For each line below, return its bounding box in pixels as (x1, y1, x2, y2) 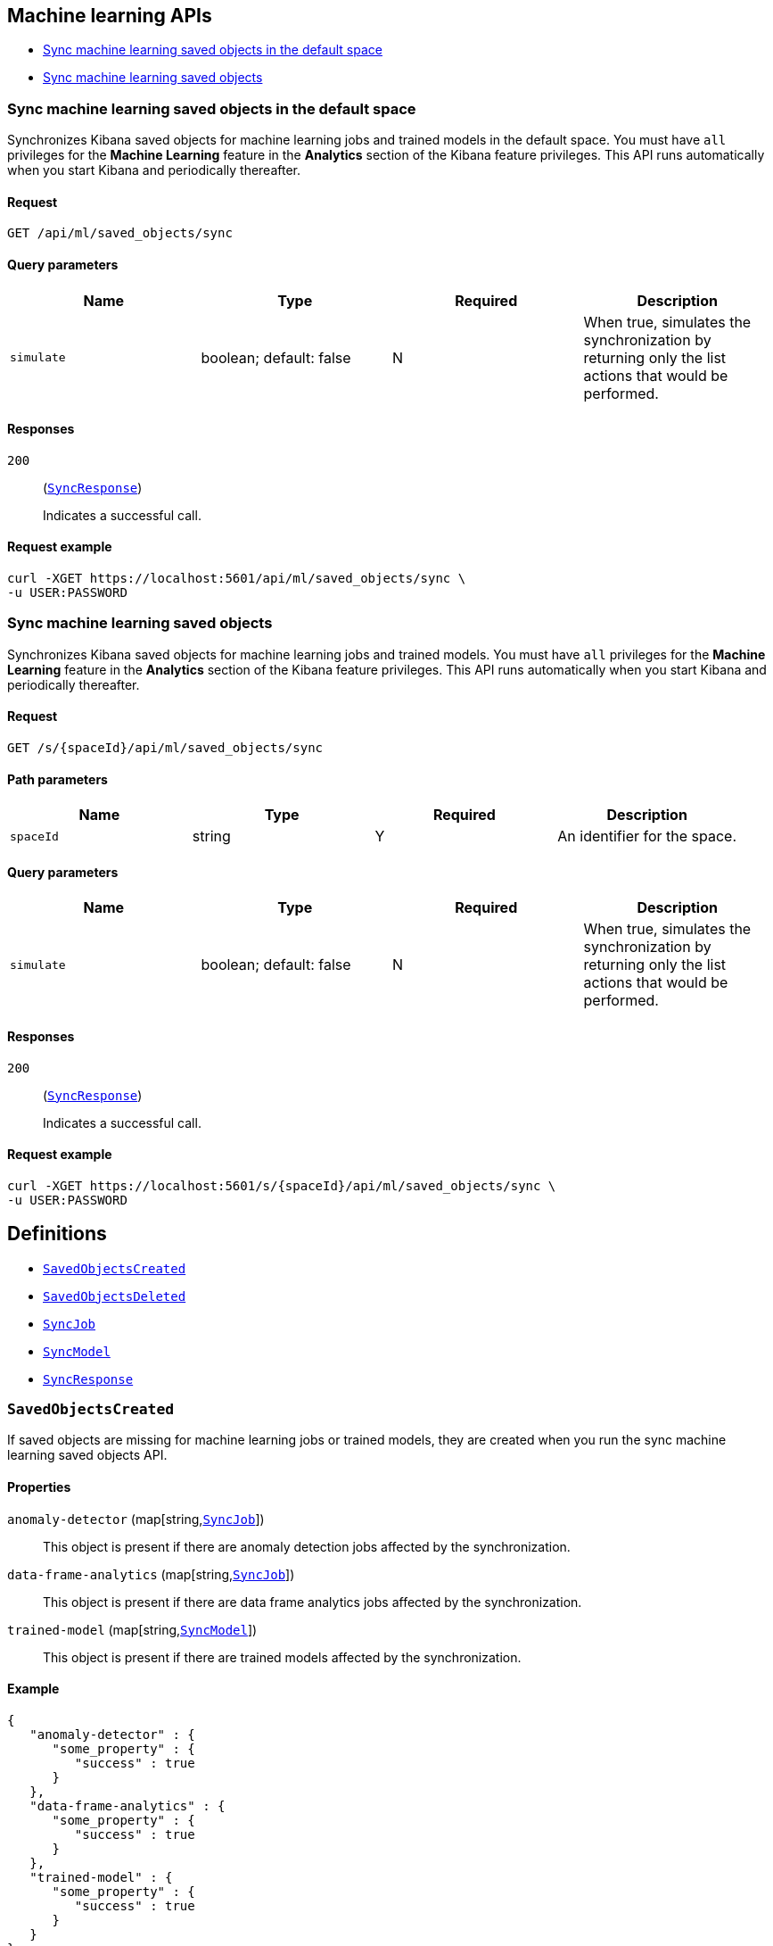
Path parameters (7, 771, 108, 787)
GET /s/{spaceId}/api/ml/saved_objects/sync (7, 741, 324, 756)
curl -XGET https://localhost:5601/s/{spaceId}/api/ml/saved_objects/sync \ (7, 1178, 556, 1193)
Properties (7, 1479, 71, 1495)
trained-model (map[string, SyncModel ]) (7, 1621, 258, 1637)
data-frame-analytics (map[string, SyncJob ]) (7, 1566, 295, 1582)
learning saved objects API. (7, 1447, 168, 1463)
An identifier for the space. (557, 827, 737, 846)
